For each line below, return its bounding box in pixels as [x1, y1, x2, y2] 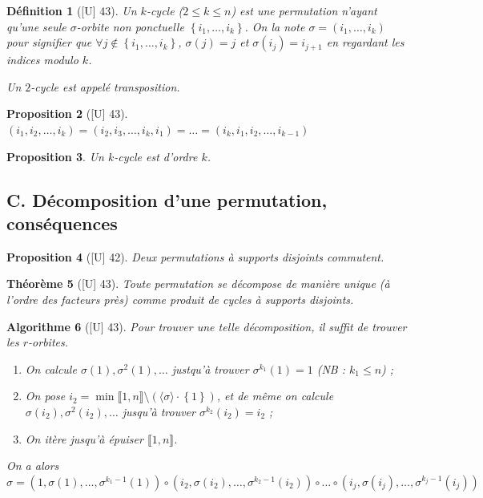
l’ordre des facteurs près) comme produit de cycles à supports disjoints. [6, 290, 354, 307]
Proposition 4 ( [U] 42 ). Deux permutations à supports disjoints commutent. [6, 248, 384, 265]
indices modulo [6, 51, 78, 68]
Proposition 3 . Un [6, 148, 104, 164]
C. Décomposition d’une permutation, [6, 187, 328, 212]
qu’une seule [6, 18, 66, 34]
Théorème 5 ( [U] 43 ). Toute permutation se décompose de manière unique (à [6, 275, 390, 292]
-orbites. [28, 334, 69, 350]
